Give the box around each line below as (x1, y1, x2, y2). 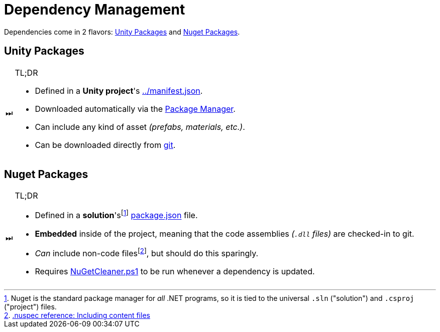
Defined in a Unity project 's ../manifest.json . (35, 85, 203, 96)
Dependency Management (4, 1, 185, 18)
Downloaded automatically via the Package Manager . (35, 103, 236, 114)
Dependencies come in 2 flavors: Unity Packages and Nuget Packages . (4, 27, 240, 36)
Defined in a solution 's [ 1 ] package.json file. (35, 209, 198, 221)
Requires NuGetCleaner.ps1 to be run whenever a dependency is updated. (35, 266, 315, 277)
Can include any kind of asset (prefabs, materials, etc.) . (35, 121, 245, 132)
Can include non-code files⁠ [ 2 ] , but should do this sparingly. (35, 246, 259, 259)
